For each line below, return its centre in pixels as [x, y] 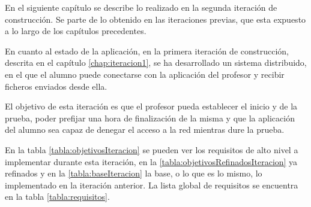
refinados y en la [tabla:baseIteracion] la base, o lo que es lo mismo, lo [134, 173]
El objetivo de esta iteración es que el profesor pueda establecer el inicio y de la [151, 106]
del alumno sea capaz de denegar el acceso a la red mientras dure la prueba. [145, 130]
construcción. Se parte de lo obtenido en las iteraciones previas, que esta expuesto [155, 19]
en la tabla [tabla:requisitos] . [57, 197]
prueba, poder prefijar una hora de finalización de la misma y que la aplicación [150, 118]
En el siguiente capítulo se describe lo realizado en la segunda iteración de [141, 7]
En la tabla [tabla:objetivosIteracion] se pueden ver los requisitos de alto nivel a [152, 149]
